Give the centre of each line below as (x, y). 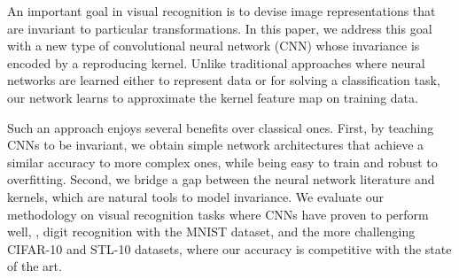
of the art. (35, 266)
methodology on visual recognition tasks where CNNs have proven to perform (218, 214)
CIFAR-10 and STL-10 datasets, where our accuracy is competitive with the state (229, 248)
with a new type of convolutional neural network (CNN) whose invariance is (214, 46)
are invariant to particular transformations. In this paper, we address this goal (220, 28)
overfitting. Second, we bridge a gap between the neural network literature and (221, 179)
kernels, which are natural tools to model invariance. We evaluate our (196, 196)
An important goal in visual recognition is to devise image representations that (222, 11)
